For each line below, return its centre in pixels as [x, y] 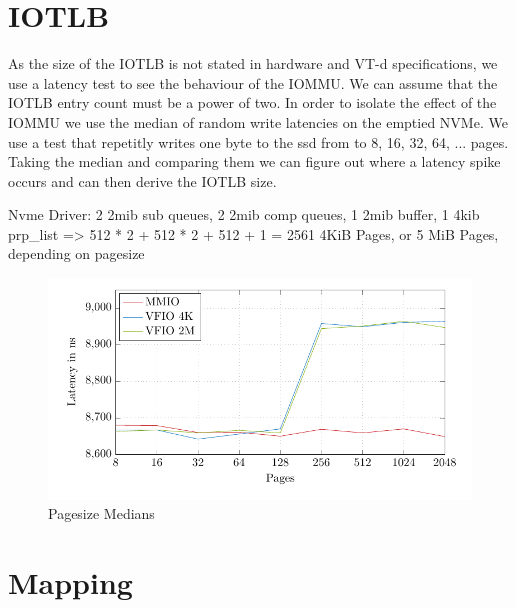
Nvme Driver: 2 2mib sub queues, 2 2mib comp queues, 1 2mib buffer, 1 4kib [244, 214]
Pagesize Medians [101, 513]
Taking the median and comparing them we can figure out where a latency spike [254, 161]
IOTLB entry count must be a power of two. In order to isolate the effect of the [252, 102]
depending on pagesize [76, 253]
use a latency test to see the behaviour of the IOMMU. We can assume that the [253, 82]
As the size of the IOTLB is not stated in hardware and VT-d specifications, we [253, 63]
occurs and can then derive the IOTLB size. [142, 180]
